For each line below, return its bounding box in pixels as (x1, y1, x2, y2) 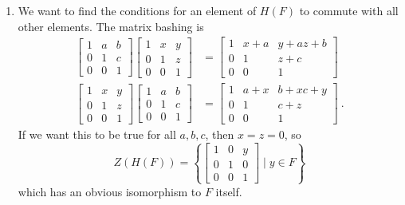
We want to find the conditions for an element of (18, 2, 257, 18)
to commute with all (299, 2, 399, 18)
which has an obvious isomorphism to (18, 183, 202, 199)
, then (205, 126, 234, 143)
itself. (215, 183, 242, 199)
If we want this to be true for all (18, 126, 176, 143)
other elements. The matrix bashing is (18, 18, 204, 34)
